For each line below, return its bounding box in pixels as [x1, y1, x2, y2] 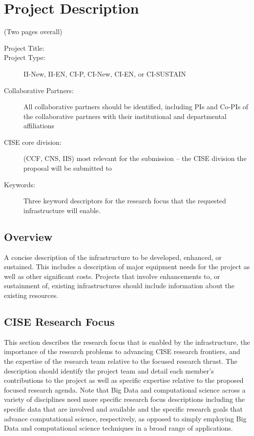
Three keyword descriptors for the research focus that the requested [23, 196, 226, 206]
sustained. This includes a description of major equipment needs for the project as [4, 261, 250, 272]
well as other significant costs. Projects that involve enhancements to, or [4, 271, 220, 281]
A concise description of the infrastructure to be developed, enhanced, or [4, 252, 222, 262]
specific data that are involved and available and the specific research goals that [4, 403, 243, 414]
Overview [4, 229, 53, 244]
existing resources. [4, 290, 59, 300]
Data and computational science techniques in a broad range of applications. [4, 423, 233, 433]
